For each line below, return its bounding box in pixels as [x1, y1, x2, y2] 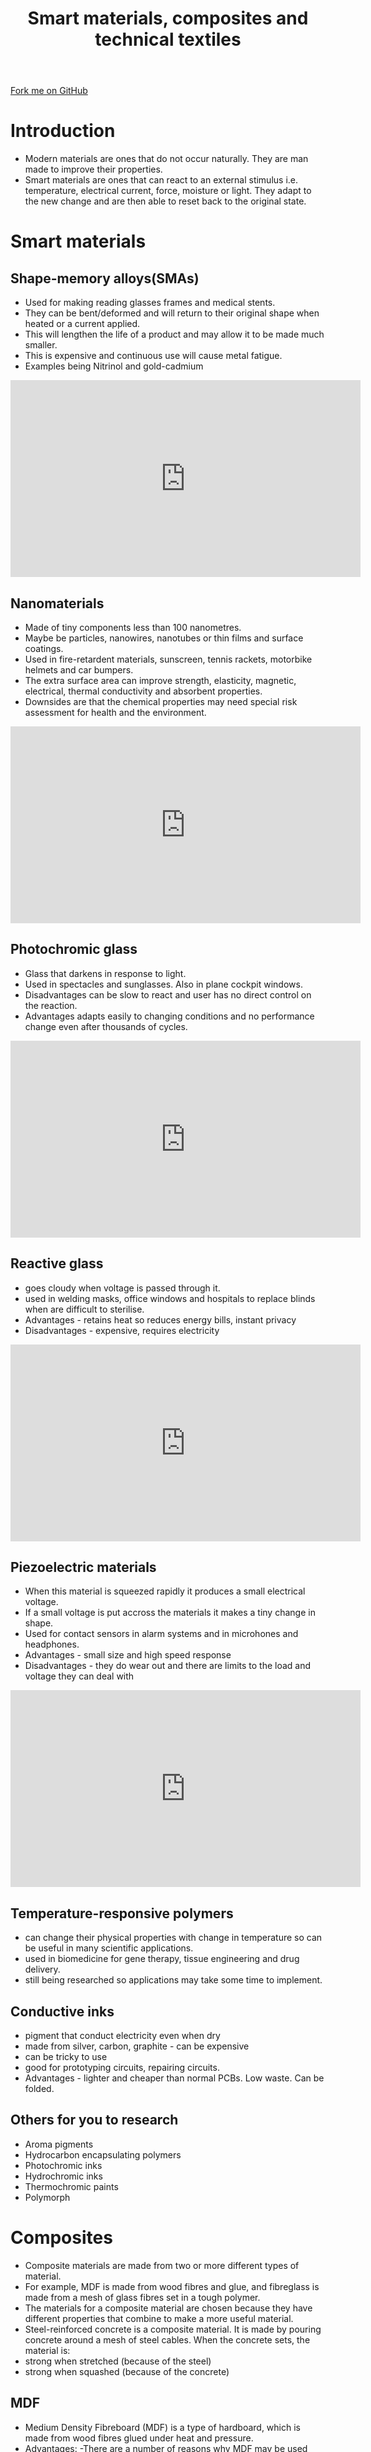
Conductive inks [10, 2003, 115, 2020]
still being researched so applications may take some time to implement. [24, 1974, 323, 1986]
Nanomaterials [10, 595, 105, 612]
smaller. [24, 339, 58, 351]
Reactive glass [10, 1255, 104, 1272]
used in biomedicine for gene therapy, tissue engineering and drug [24, 1953, 300, 1965]
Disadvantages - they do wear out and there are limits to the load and [24, 1660, 312, 1672]
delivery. [24, 1963, 61, 1976]
